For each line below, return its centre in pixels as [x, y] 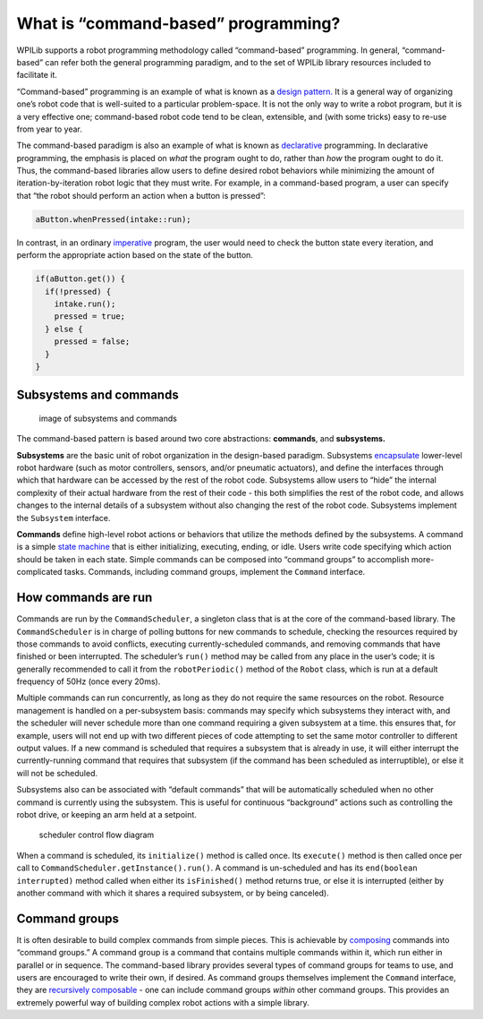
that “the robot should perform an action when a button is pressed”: [141, 195]
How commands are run [85, 598]
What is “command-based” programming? [178, 23]
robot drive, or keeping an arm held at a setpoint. [106, 814]
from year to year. [49, 129]
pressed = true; [89, 317]
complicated [39, 572]
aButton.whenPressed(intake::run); [113, 219]
